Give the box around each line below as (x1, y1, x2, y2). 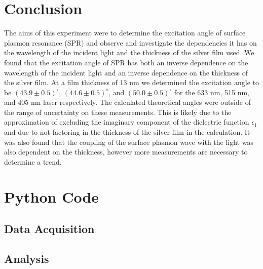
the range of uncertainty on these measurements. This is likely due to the (4, 106, 232, 117)
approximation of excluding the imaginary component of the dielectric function (4, 117, 249, 127)
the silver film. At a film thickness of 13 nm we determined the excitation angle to (4, 77, 259, 88)
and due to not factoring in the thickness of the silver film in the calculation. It (4, 127, 250, 137)
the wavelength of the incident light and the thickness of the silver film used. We (4, 47, 254, 58)
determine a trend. (4, 156, 62, 167)
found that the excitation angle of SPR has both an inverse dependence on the (4, 57, 248, 67)
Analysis (4, 250, 49, 266)
